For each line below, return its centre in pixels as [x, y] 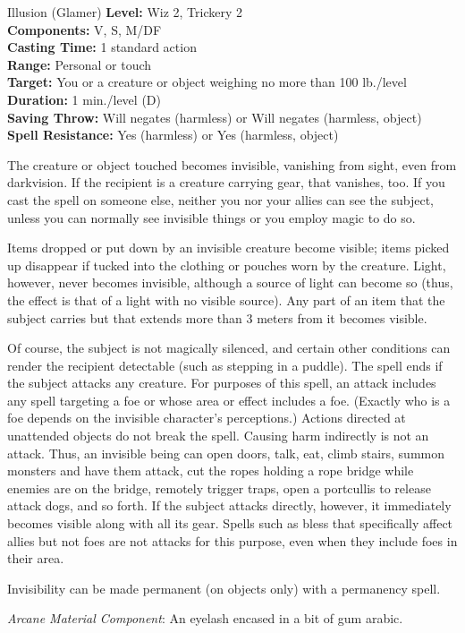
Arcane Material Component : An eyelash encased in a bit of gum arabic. [205, 618]
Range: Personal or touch [80, 64]
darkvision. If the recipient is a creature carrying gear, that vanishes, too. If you [226, 182]
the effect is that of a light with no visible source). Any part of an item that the [226, 299]
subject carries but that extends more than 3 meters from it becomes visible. [217, 317]
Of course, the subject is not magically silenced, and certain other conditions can [229, 348]
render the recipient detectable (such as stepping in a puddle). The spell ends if [225, 365]
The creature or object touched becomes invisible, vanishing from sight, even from [232, 164]
